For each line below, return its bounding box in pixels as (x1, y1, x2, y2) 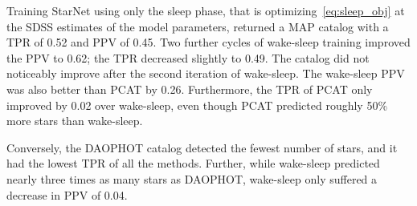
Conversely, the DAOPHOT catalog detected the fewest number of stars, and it (6, 139, 398, 156)
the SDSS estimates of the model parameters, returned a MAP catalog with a (6, 18, 389, 34)
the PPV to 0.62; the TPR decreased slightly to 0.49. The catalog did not (6, 49, 370, 66)
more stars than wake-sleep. (6, 112, 143, 129)
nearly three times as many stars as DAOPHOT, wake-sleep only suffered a (6, 170, 378, 187)
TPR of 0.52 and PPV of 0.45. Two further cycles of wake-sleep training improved (6, 34, 411, 50)
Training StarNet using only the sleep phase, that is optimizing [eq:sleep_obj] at (6, 2, 405, 18)
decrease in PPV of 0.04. (6, 186, 128, 203)
